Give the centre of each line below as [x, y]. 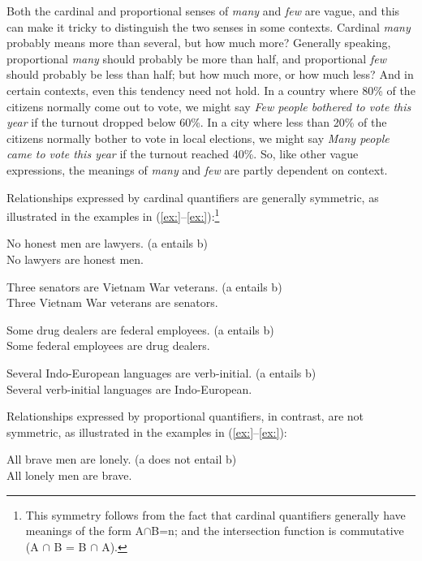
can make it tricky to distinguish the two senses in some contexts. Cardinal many [209, 26]
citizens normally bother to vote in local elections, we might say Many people [198, 138]
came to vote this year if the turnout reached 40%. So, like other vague [183, 154]
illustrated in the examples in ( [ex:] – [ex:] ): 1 [113, 215]
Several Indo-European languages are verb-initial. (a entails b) [161, 372]
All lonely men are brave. [69, 475]
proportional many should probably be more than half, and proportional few [196, 58]
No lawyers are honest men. [75, 259]
